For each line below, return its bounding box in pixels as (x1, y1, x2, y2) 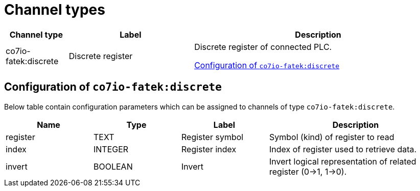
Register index (181, 144, 237, 154)
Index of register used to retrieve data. (269, 144, 417, 154)
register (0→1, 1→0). (269, 166, 347, 177)
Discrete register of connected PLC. (194, 41, 332, 52)
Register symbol (181, 131, 244, 142)
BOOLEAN (94, 161, 133, 172)
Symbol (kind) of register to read (269, 131, 394, 142)
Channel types (4, 1, 105, 18)
